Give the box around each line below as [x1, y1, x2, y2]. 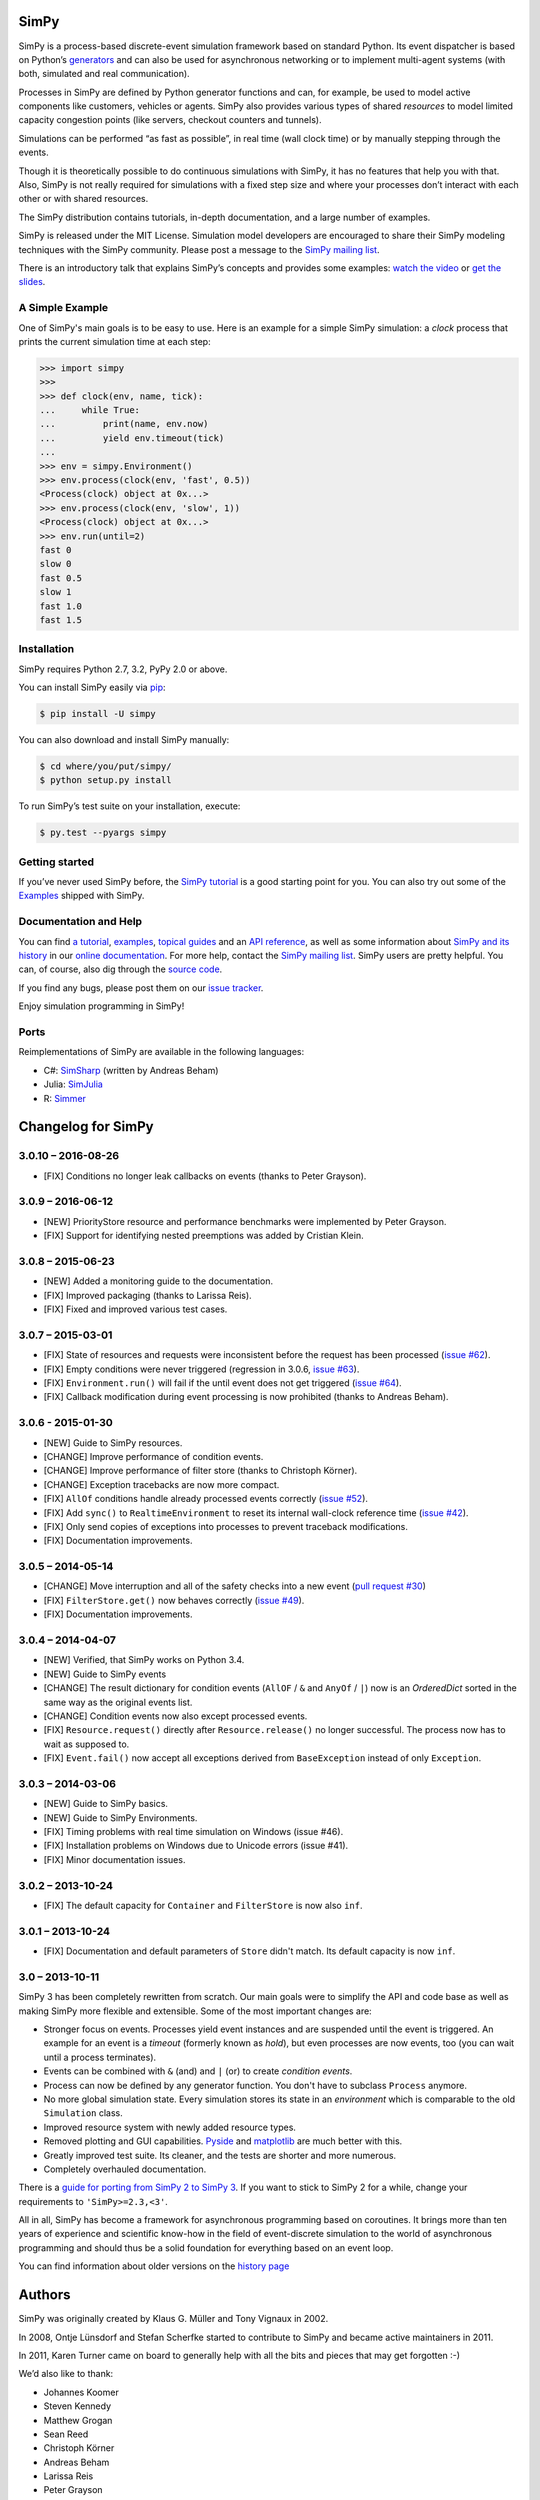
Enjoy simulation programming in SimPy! [18, 1000, 185, 1012]
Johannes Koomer [43, 2386, 119, 2398]
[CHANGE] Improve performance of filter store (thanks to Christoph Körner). [43, 1465, 358, 1477]
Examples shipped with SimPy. [18, 890, 145, 902]
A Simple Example [18, 301, 109, 315]
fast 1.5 [39, 614, 83, 625]
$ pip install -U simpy [39, 708, 157, 720]
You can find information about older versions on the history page [18, 2260, 290, 2272]
